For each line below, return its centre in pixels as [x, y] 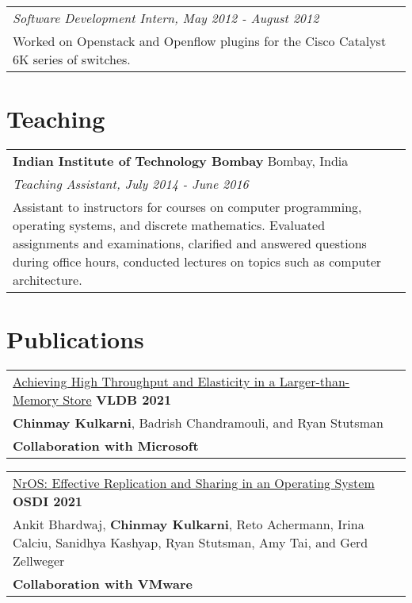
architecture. [48, 280]
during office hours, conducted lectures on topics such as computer [197, 262]
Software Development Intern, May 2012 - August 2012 [166, 18]
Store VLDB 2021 [117, 400]
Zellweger [39, 561]
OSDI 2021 [48, 501]
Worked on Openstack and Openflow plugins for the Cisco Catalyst [200, 41]
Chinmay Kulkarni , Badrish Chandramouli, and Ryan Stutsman [198, 423]
